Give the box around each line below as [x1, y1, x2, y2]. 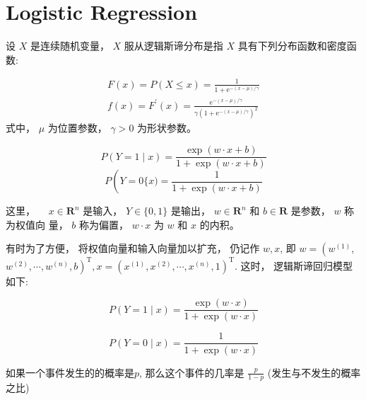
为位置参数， [47, 120, 107, 135]
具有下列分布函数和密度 [237, 38, 347, 53]
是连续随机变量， [30, 38, 110, 53]
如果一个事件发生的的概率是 [6, 365, 134, 379]
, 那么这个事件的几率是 [139, 365, 244, 379]
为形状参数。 [137, 120, 197, 135]
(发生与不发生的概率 [267, 365, 361, 379]
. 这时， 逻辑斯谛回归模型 [234, 258, 353, 273]
